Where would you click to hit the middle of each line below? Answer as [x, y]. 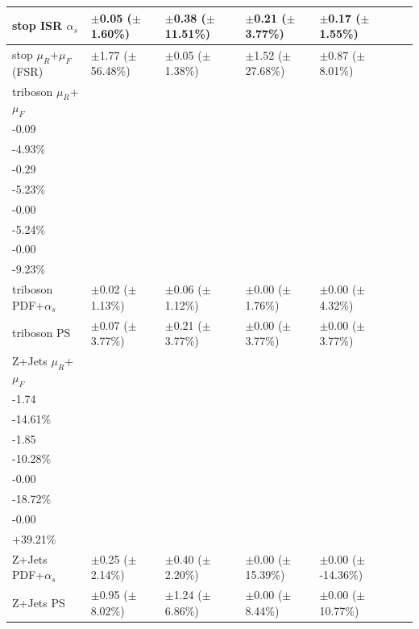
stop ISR [37, 25]
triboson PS [41, 333]
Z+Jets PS [39, 602]
